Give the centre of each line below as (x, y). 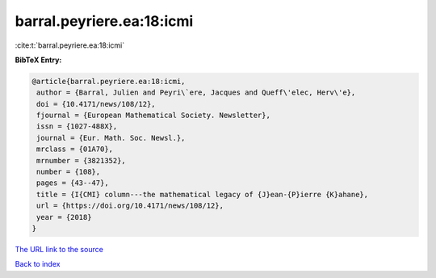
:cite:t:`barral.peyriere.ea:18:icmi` (70, 45)
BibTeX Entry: (38, 60)
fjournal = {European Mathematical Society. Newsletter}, (153, 116)
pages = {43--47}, (73, 183)
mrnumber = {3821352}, (82, 160)
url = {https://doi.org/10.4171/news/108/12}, (130, 206)
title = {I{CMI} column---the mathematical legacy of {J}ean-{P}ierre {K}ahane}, (203, 194)
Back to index (38, 264)
